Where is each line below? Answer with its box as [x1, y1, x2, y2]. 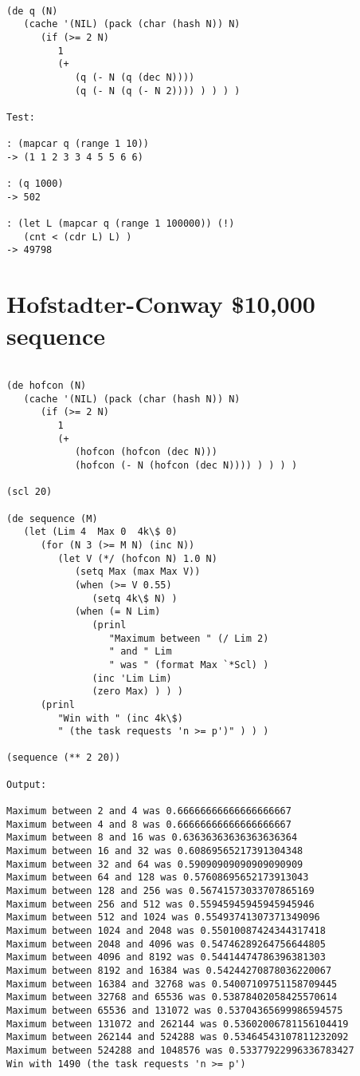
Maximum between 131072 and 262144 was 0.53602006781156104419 [6, 1018, 349, 1030]
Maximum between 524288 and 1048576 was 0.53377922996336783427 [6, 1044, 354, 1056]
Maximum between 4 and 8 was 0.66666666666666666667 [6, 818, 292, 830]
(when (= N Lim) [74, 606, 161, 618]
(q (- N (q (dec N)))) [74, 71, 195, 83]
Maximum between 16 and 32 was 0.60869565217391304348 [6, 845, 303, 857]
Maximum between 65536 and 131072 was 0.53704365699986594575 [6, 1004, 343, 1016]
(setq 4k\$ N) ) [92, 592, 178, 604]
